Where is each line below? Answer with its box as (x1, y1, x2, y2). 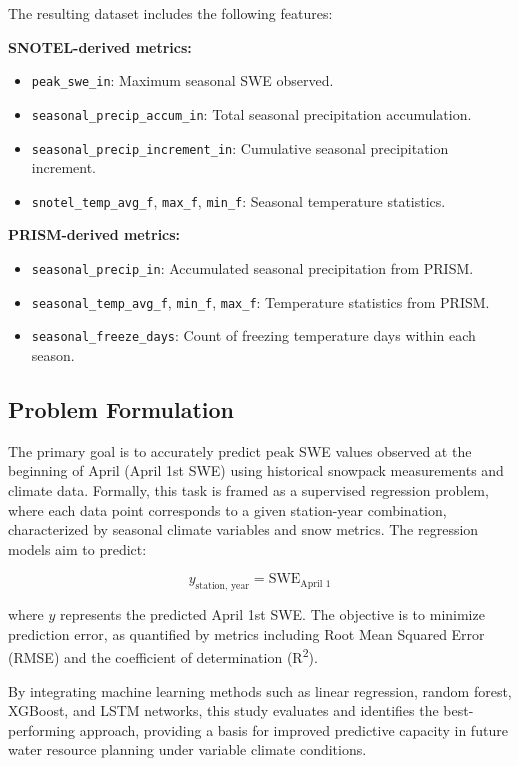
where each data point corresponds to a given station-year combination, (8, 499, 447, 520)
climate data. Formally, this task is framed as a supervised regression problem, (8, 479, 489, 500)
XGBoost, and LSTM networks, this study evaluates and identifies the (8, 700, 439, 721)
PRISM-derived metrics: (8, 224, 181, 245)
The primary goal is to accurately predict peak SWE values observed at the (8, 440, 472, 461)
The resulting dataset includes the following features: (8, 3, 333, 23)
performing (8, 719, 75, 740)
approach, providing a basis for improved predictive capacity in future (79, 719, 508, 740)
